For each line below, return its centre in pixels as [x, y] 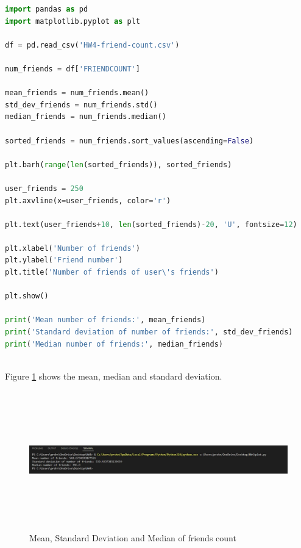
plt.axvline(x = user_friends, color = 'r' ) [88, 200]
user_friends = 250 [44, 188]
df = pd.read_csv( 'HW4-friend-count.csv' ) [92, 45]
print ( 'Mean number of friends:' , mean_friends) [105, 320]
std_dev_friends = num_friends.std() [81, 105]
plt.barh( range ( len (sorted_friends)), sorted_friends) [119, 164]
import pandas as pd [47, 9]
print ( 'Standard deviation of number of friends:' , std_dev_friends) [149, 332]
